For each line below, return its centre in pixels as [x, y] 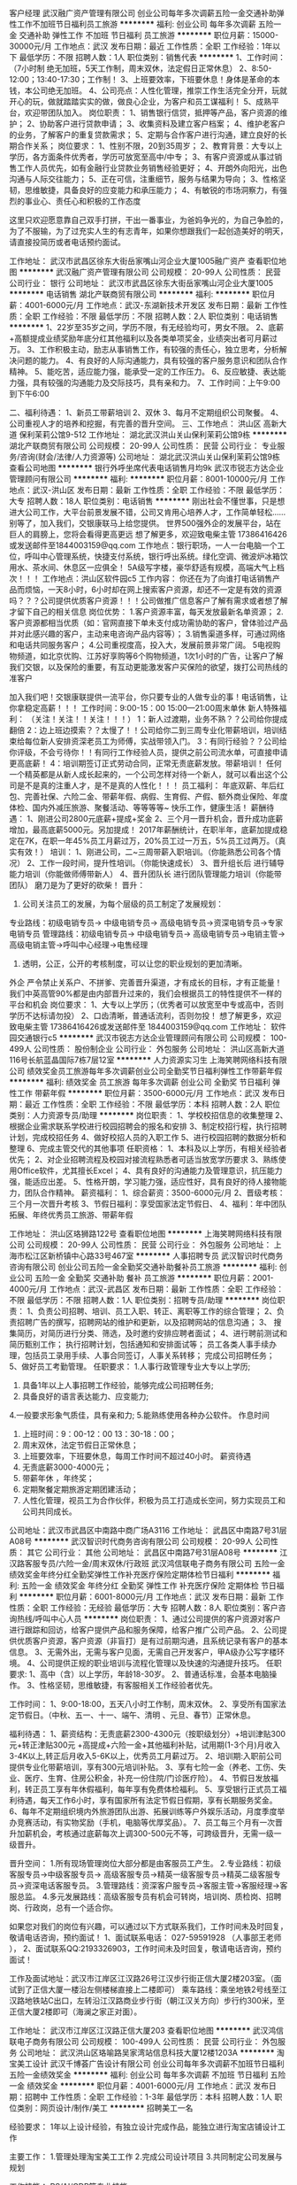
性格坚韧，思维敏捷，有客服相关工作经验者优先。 [129, 1685]
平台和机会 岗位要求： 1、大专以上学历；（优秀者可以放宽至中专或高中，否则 [147, 1004]
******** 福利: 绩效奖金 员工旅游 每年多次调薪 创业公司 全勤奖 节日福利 [140, 1082]
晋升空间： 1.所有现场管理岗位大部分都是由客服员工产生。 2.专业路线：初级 [145, 1863]
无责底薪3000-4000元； [67, 1467]
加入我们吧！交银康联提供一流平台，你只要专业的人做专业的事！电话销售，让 [148, 697]
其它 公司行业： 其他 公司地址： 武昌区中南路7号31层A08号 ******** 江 [157, 1552]
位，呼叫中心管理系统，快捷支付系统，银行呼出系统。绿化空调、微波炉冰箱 [145, 556]
